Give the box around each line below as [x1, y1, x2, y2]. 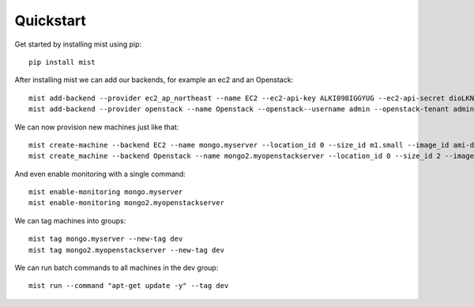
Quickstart [14, 12, 87, 29]
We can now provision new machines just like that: [14, 122, 179, 132]
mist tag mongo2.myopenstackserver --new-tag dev [28, 245, 225, 254]
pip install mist [28, 58, 96, 66]
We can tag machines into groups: [14, 215, 126, 225]
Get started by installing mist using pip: [14, 39, 142, 49]
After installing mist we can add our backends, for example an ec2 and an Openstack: [14, 75, 294, 84]
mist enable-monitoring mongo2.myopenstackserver [28, 198, 225, 208]
